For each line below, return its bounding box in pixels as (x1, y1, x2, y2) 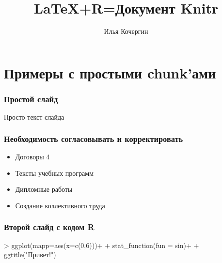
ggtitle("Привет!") (4, 249, 56, 260)
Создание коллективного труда (15, 200, 105, 210)
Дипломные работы (15, 184, 73, 194)
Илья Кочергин (104, 26, 148, 36)
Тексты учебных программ (15, 168, 94, 178)
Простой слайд (4, 93, 58, 105)
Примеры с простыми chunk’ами (4, 62, 216, 82)
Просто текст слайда (4, 112, 64, 122)
